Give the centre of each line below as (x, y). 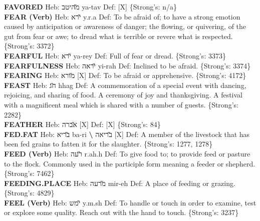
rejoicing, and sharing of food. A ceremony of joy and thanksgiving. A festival (123, 95)
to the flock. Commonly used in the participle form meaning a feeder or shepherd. (130, 163)
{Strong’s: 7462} (29, 173)
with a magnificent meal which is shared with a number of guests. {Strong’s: (121, 104)
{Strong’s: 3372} (29, 46)
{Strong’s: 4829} (29, 193)
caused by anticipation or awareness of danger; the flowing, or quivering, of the (125, 26)
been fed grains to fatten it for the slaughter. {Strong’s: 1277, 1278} (108, 144)
